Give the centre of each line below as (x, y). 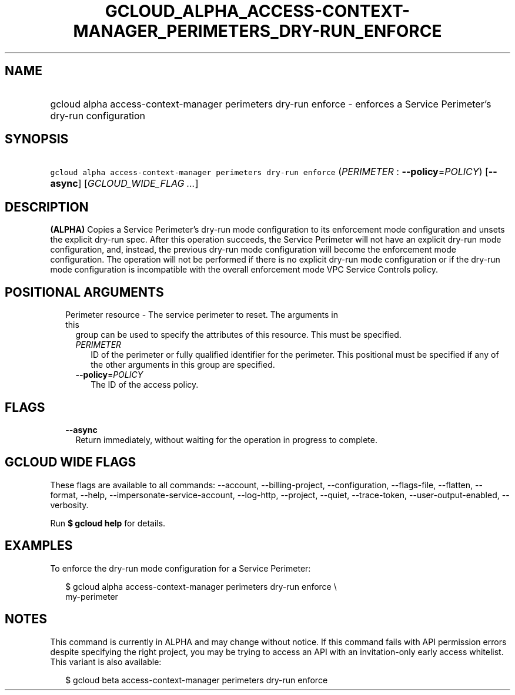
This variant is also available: (106, 662)
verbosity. (69, 505)
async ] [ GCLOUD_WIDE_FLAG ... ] (124, 184)
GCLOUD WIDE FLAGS (71, 462)
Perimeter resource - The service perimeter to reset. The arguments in (202, 315)
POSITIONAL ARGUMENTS (84, 292)
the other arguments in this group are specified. (183, 365)
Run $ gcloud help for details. (108, 523)
